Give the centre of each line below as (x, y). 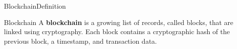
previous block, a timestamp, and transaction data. (80, 41)
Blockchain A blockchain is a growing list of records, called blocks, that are (119, 22)
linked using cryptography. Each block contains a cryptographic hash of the (117, 31)
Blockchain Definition (35, 6)
